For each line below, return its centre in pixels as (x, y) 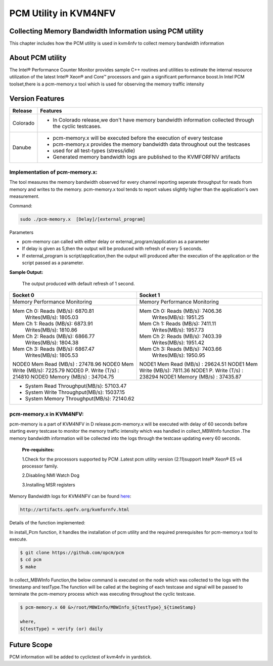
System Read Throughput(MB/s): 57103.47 (76, 386)
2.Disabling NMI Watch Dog (51, 475)
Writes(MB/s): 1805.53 (52, 355)
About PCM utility (38, 57)
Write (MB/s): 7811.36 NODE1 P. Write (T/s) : (191, 370)
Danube (22, 147)
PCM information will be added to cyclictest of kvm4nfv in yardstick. (80, 657)
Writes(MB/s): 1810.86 (51, 330)
